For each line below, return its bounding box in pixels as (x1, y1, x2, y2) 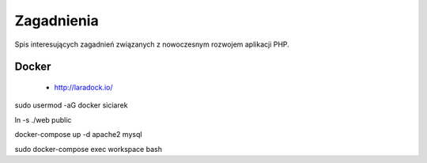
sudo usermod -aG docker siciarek (14, 100, 128, 110)
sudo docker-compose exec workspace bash (14, 144, 162, 154)
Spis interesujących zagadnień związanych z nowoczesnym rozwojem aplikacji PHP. (14, 40, 290, 49)
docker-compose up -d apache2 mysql (14, 130, 142, 139)
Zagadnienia (14, 12, 99, 29)
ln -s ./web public (14, 115, 72, 124)
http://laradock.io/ (54, 82, 114, 92)
